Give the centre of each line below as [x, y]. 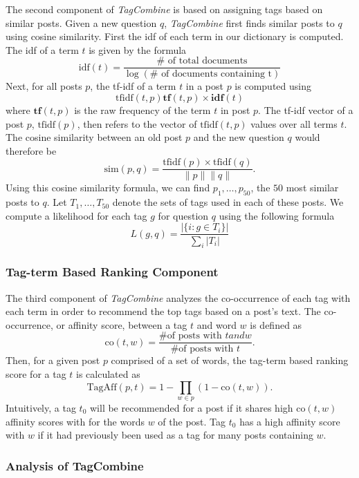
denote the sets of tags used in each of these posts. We [228, 202]
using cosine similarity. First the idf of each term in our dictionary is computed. [175, 36]
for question [183, 215]
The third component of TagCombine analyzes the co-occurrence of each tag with [178, 297]
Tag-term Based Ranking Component [112, 272]
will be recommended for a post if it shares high [191, 407]
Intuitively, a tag [41, 407]
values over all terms [294, 123]
